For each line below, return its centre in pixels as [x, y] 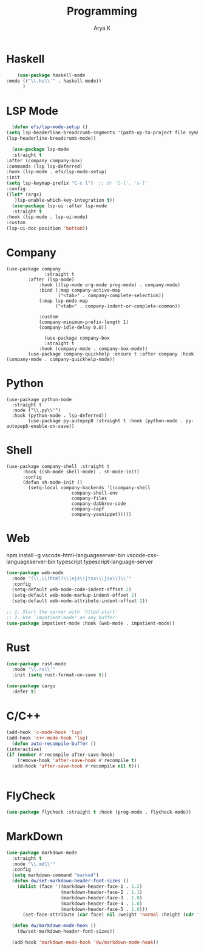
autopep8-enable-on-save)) [40, 426]
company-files [89, 498]
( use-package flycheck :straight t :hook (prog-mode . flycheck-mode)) [99, 812]
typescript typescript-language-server [105, 561]
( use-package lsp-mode [40, 149]
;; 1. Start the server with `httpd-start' [62, 612]
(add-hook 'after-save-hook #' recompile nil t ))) [76, 766]
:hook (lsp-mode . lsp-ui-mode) [47, 217]
